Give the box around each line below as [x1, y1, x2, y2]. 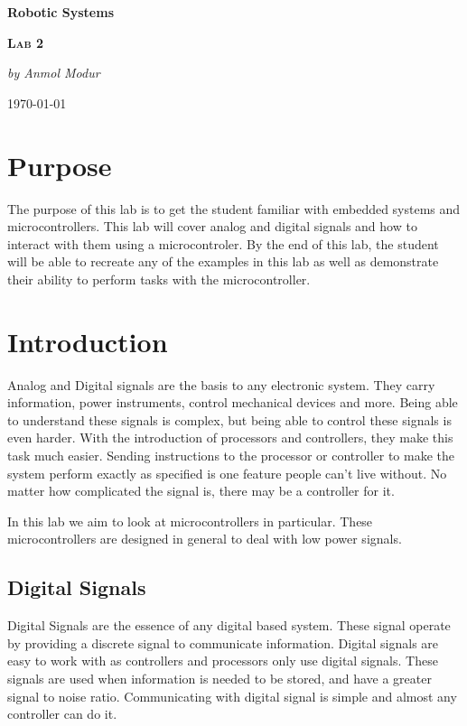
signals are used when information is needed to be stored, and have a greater [7, 668, 432, 687]
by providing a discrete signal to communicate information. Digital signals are [7, 633, 439, 652]
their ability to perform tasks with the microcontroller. [7, 269, 311, 288]
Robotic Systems [7, 3, 115, 21]
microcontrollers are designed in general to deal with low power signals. [7, 529, 402, 548]
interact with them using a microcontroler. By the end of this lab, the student [7, 234, 439, 253]
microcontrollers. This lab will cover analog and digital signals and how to [7, 217, 417, 236]
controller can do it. [7, 704, 117, 723]
